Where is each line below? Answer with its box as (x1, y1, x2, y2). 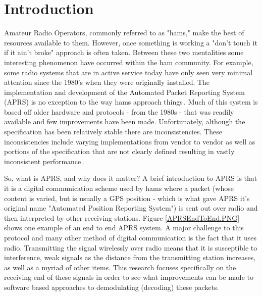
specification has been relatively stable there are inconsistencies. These (4, 126, 222, 137)
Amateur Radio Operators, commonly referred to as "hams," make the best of (4, 27, 244, 38)
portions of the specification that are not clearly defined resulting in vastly (4, 146, 235, 157)
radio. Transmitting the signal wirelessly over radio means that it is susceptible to (4, 242, 257, 253)
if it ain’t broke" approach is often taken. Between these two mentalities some (4, 47, 244, 58)
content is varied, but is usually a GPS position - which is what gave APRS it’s (4, 192, 250, 203)
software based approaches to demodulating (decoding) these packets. (4, 281, 219, 292)
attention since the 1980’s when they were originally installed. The (4, 77, 210, 87)
